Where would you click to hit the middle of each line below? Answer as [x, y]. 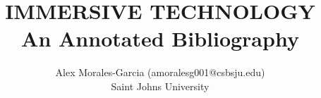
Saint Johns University [160, 86]
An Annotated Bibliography [160, 38]
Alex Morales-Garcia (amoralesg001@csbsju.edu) [160, 72]
